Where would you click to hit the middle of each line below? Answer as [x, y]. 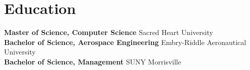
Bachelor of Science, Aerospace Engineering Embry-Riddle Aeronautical [125, 42]
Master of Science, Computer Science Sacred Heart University [109, 32]
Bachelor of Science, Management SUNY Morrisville [93, 61]
